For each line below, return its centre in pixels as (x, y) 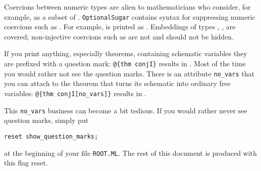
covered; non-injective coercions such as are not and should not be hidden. (119, 36)
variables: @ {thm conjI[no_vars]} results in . (75, 93)
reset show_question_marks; (51, 136)
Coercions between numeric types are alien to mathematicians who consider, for (127, 7)
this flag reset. (26, 163)
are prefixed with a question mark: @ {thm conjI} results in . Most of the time (125, 63)
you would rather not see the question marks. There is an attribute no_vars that (129, 73)
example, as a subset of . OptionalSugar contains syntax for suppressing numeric (130, 16)
